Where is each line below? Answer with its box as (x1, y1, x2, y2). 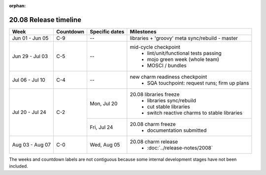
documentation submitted (147, 127, 207, 134)
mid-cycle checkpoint (130, 43, 181, 50)
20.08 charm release (130, 138, 178, 145)
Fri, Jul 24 (89, 123, 113, 130)
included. (9, 163, 28, 169)
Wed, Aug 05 (89, 141, 120, 148)
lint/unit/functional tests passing (147, 50, 222, 57)
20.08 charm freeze (130, 120, 176, 127)
